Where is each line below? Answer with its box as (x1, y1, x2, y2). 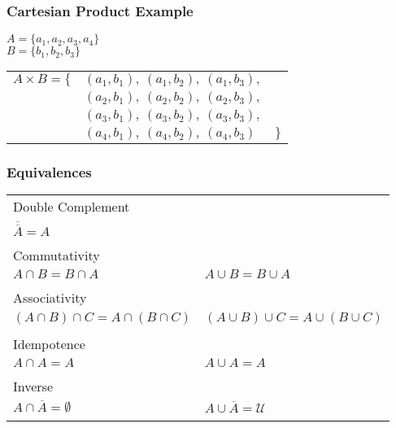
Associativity (13, 287, 87, 307)
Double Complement (13, 197, 130, 216)
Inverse (13, 376, 54, 395)
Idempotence (13, 334, 85, 353)
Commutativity (13, 245, 100, 264)
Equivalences (7, 162, 92, 182)
